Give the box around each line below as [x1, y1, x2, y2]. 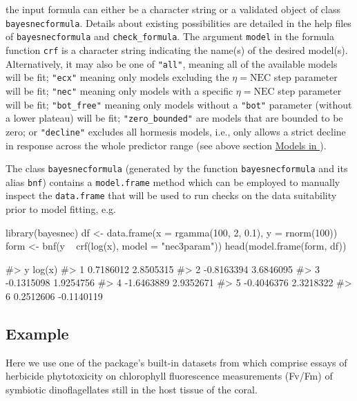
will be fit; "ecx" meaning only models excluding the [6, 70, 229, 84]
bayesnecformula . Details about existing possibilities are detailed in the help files [6, 15, 351, 30]
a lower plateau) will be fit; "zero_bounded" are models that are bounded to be [6, 111, 343, 125]
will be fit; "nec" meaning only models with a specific [6, 83, 233, 97]
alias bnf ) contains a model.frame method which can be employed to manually [6, 174, 340, 189]
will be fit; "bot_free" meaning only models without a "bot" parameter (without [6, 97, 352, 111]
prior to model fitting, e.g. [6, 202, 116, 216]
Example [6, 323, 69, 344]
